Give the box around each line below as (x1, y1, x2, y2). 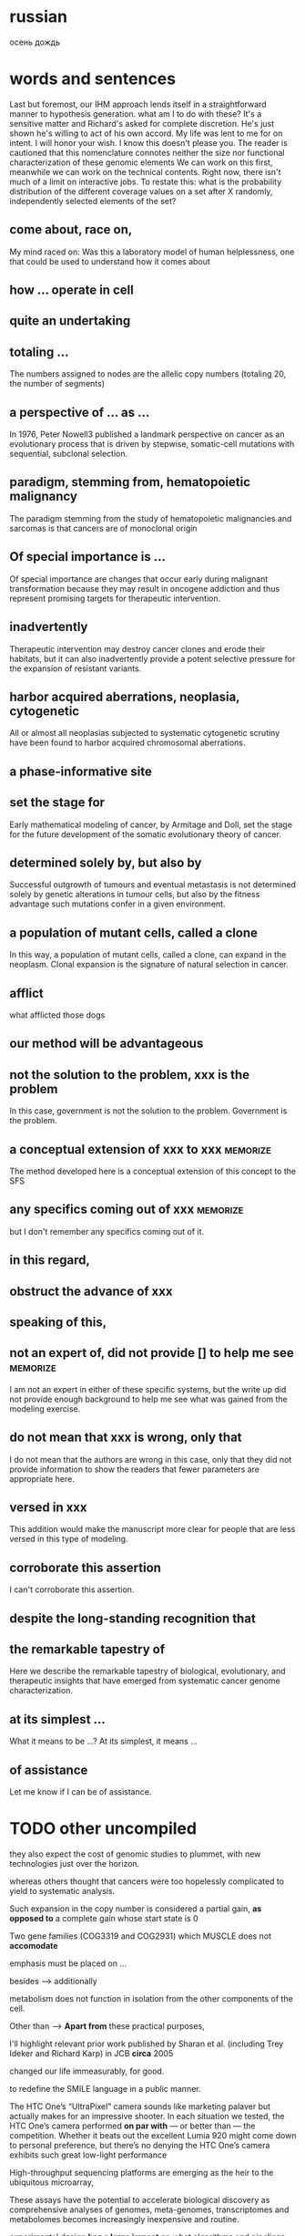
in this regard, (9, 1252, 91, 1268)
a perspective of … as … (9, 404, 150, 420)
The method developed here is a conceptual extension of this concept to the (9, 1165, 297, 1176)
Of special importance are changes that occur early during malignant (9, 573, 269, 585)
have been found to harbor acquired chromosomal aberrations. (9, 737, 246, 749)
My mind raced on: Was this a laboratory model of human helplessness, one (9, 246, 295, 257)
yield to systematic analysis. (9, 1886, 116, 1896)
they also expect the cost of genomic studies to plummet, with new (9, 1848, 261, 1859)
